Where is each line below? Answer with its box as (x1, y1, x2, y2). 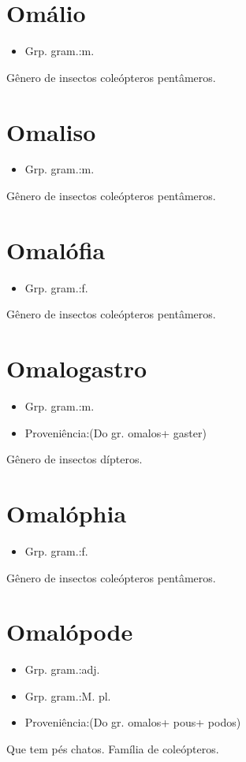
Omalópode (6, 615, 133, 648)
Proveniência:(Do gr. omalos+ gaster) (24, 424, 207, 440)
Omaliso (6, 115, 96, 147)
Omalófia (6, 233, 106, 266)
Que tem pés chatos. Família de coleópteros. (6, 741, 219, 757)
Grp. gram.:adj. (24, 661, 100, 678)
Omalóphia (6, 497, 127, 530)
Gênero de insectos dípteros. (6, 451, 143, 467)
